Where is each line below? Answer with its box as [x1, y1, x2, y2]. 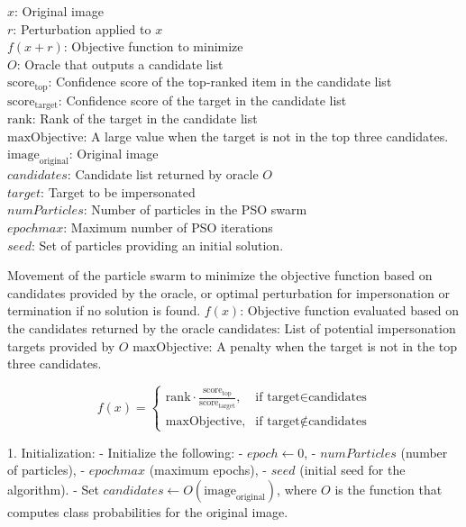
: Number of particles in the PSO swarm [83, 200, 307, 219]
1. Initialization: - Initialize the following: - [7, 442, 243, 461]
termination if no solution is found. [7, 301, 201, 320]
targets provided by [7, 336, 115, 355]
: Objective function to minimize [63, 37, 243, 56]
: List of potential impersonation [276, 319, 456, 338]
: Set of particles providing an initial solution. [31, 235, 284, 254]
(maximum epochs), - [149, 460, 267, 479]
